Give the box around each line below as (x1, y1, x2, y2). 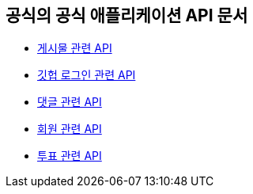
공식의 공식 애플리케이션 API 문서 (6, 6, 248, 25)
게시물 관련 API (37, 41, 112, 55)
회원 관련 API (37, 122, 102, 136)
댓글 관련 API (37, 95, 102, 109)
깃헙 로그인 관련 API (37, 68, 136, 82)
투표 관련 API (37, 149, 102, 163)
